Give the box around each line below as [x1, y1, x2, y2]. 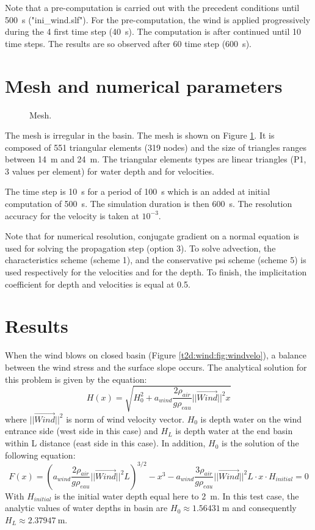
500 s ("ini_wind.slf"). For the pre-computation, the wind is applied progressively [5, 13, 311, 26]
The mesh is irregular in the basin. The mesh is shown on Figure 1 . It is [5, 129, 275, 142]
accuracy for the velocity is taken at [5, 209, 139, 222]
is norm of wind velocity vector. [66, 412, 184, 425]
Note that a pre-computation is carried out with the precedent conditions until [5, 1, 300, 13]
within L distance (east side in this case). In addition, [5, 437, 206, 449]
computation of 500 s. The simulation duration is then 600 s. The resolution [5, 197, 292, 210]
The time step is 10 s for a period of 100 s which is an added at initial [5, 185, 270, 198]
